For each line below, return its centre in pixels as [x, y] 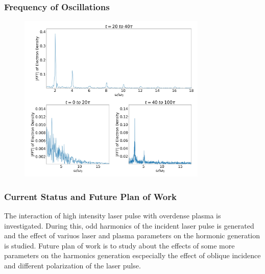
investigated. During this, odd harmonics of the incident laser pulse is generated [129, 225]
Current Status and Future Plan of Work [90, 196]
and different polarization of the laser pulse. [73, 266]
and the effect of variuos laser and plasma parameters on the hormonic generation [132, 235]
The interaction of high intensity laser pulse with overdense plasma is [113, 216]
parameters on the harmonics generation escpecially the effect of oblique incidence [132, 255]
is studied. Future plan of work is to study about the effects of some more [119, 245]
